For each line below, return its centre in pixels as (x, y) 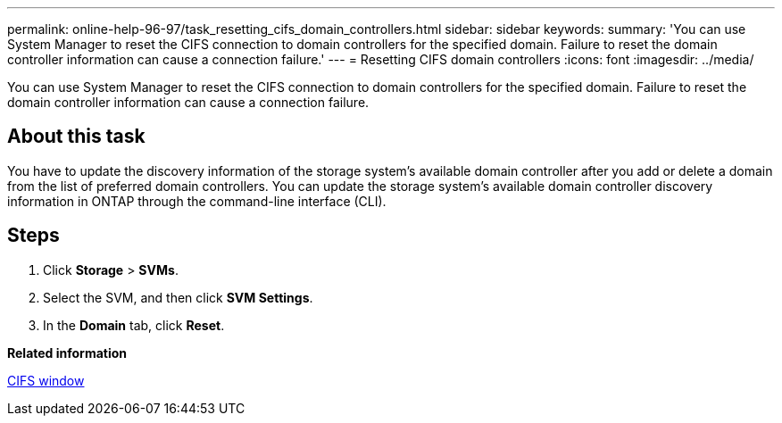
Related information (67, 352)
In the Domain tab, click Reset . (134, 325)
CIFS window (46, 380)
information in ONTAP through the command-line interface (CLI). (197, 201)
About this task (76, 137)
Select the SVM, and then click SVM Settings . (178, 297)
